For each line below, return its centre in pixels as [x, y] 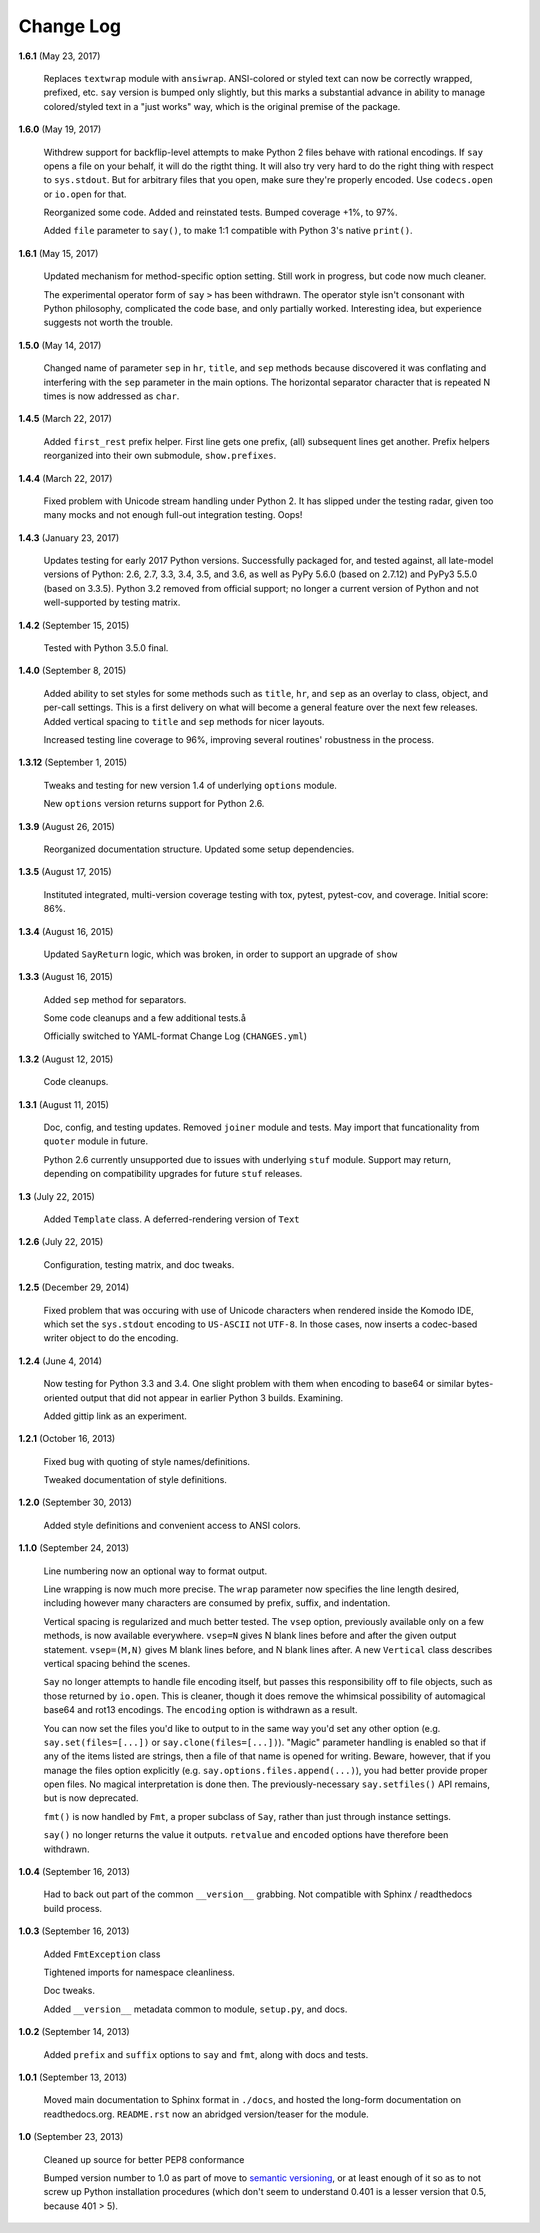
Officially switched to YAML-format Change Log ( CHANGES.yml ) [175, 1036]
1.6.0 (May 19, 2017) [60, 129]
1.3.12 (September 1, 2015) [73, 762]
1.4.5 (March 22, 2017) [65, 419]
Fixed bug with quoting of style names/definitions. [146, 1461]
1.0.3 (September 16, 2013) [74, 1931]
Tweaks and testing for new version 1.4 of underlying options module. [190, 785]
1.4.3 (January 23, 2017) [69, 537]
